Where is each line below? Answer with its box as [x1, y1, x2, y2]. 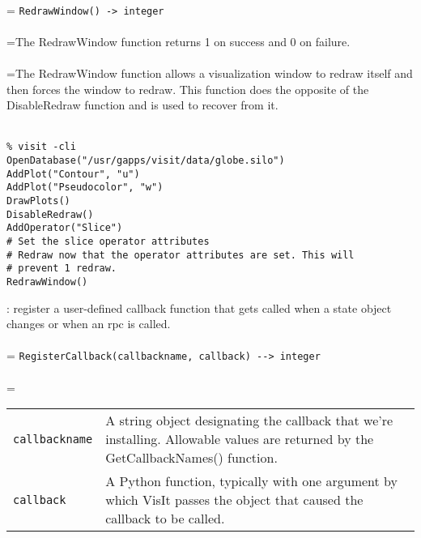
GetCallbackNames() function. [105, 448, 278, 468]
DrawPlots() [6, 195, 70, 207]
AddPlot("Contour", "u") [6, 168, 140, 180]
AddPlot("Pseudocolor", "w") [6, 181, 164, 194]
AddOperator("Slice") [6, 222, 123, 234]
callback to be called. [105, 509, 225, 528]
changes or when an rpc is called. [6, 315, 171, 332]
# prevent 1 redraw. [6, 263, 117, 275]
